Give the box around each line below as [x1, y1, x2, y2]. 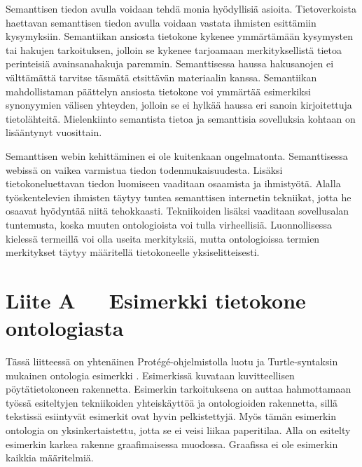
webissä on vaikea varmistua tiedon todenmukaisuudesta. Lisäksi [6, 162, 283, 177]
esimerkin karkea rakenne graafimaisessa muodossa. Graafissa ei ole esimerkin [6, 436, 338, 451]
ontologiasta [6, 313, 124, 342]
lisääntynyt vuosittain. [6, 125, 102, 140]
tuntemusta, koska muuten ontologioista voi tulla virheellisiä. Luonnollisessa [6, 217, 332, 231]
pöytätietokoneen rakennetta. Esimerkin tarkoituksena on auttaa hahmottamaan [6, 381, 351, 396]
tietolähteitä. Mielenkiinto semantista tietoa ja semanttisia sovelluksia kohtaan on [6, 111, 356, 126]
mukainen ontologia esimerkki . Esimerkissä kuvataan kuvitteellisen [6, 367, 295, 382]
